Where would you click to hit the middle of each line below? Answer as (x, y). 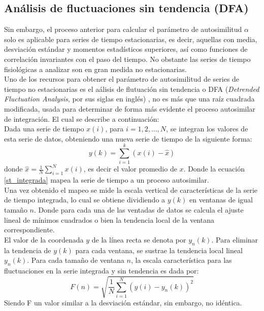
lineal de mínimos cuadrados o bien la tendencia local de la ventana (109, 219)
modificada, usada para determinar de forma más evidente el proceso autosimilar (130, 108)
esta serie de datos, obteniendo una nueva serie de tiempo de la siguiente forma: (128, 138)
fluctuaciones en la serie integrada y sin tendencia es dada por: (102, 270)
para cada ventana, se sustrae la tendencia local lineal (159, 250)
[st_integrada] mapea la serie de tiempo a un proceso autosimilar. (107, 180)
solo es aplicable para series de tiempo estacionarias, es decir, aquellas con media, (131, 39)
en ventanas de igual (221, 200)
